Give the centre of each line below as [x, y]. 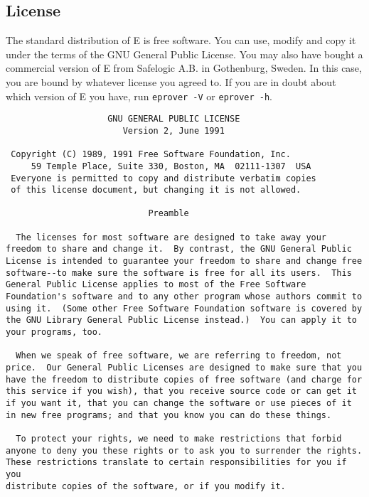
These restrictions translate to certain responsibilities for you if [176, 463]
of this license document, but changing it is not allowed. [156, 190]
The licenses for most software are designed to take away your [171, 237]
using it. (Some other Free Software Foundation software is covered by [184, 308]
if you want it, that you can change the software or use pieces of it [179, 403]
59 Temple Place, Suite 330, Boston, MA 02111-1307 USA [171, 166]
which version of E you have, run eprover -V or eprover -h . [139, 96]
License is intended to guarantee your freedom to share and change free [184, 261]
